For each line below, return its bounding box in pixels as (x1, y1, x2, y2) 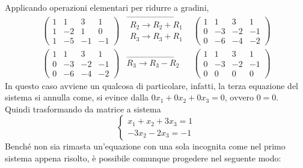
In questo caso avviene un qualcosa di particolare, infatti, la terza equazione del (5, 79, 299, 91)
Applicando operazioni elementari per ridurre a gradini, (5, 1, 209, 13)
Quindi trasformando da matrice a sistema (5, 102, 161, 115)
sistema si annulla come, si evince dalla (5, 91, 149, 103)
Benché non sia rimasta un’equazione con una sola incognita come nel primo (5, 140, 286, 152)
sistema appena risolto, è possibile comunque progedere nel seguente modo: (5, 151, 281, 164)
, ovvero (224, 91, 254, 103)
